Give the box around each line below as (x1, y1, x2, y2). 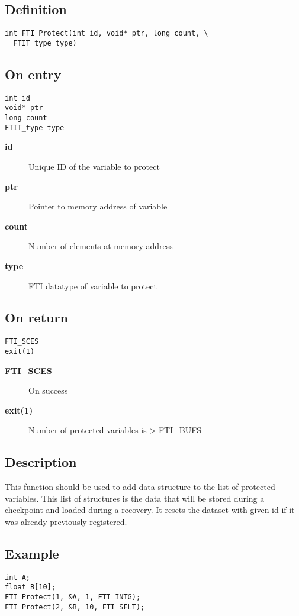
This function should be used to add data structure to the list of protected (5, 480, 275, 493)
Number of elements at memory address (28, 240, 173, 252)
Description (5, 453, 77, 471)
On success (28, 384, 68, 396)
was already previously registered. (5, 515, 127, 527)
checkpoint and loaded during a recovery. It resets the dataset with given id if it (5, 504, 295, 516)
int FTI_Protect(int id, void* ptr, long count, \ (5, 29, 208, 38)
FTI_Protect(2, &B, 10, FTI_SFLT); (5, 602, 145, 611)
